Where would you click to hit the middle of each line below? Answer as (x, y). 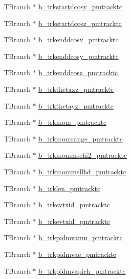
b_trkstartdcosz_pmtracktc (80, 23)
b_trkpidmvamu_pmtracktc (80, 237)
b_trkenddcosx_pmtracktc (78, 40)
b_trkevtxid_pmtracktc (74, 221)
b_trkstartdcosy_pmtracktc (80, 6)
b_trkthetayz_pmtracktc (76, 105)
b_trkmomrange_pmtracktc (81, 138)
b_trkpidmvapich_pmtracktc (82, 270)
